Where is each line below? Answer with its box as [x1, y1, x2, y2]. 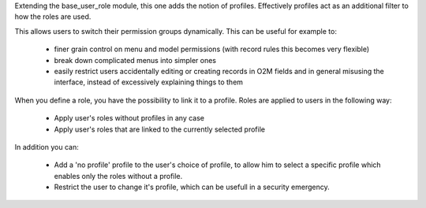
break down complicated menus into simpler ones [54, 55, 217, 65]
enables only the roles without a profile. [54, 171, 183, 180]
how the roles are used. [14, 12, 92, 21]
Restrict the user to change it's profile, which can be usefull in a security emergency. [54, 182, 331, 192]
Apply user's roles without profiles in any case [54, 113, 205, 123]
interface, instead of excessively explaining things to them [54, 77, 244, 87]
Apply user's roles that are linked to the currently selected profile [54, 124, 266, 134]
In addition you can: [14, 142, 79, 151]
